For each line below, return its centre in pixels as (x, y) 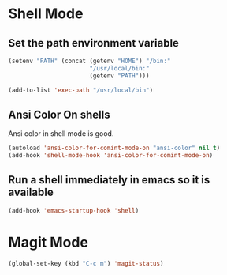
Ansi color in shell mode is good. (61, 134)
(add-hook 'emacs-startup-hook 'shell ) (74, 210)
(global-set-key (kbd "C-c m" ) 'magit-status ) (86, 263)
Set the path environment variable (94, 43)
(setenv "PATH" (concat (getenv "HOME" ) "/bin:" (89, 61)
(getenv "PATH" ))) (119, 76)
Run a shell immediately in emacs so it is (109, 180)
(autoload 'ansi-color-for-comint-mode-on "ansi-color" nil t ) (114, 148)
